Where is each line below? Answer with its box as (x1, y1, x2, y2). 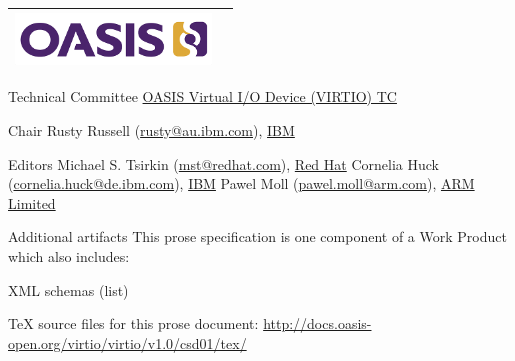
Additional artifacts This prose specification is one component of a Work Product (8, 226, 507, 247)
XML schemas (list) (8, 279, 129, 300)
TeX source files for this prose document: (8, 313, 259, 334)
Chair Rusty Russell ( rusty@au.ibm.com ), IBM (8, 119, 295, 140)
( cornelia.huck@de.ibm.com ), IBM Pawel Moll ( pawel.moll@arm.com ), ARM (8, 173, 475, 194)
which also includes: (8, 245, 130, 266)
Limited (8, 192, 56, 213)
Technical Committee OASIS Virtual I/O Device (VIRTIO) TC (8, 86, 397, 107)
